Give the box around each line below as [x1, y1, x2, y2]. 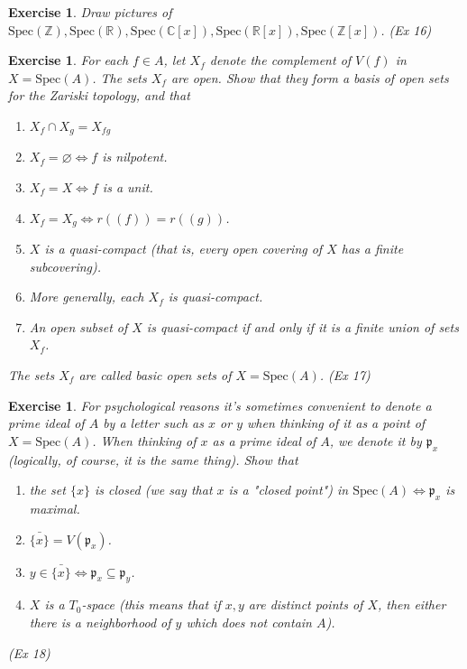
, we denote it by [329, 431, 422, 450]
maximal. [29, 499, 80, 517]
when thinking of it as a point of [247, 413, 426, 432]
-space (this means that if [81, 595, 221, 614]
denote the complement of [209, 51, 352, 70]
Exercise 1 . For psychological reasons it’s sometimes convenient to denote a [8, 395, 432, 414]
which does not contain [186, 612, 312, 631]
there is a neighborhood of [29, 612, 171, 631]
